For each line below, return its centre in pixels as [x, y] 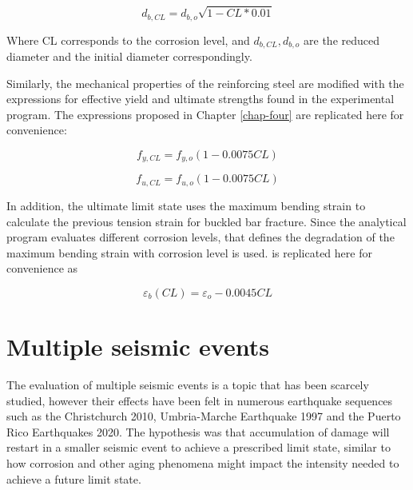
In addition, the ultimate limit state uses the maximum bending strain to [186, 205]
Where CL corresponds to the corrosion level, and [128, 40]
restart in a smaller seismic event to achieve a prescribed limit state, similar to [199, 447]
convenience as [42, 268]
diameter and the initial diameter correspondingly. [129, 56]
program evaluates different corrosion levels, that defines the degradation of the [201, 237]
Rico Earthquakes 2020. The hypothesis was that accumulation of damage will [198, 431]
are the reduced [342, 40]
